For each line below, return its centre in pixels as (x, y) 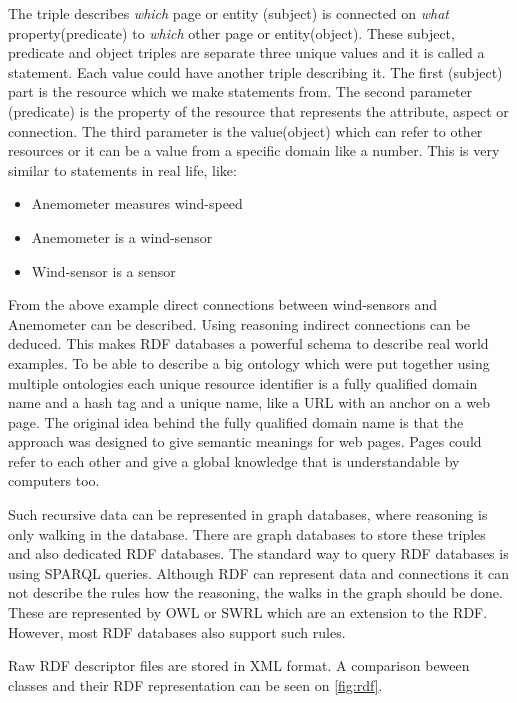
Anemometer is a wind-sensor (122, 236)
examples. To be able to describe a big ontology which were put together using (249, 362)
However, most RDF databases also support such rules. (177, 631)
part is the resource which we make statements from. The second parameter (240, 91)
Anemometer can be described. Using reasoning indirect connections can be (239, 323)
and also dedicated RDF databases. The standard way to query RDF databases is (258, 553)
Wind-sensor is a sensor (103, 270)
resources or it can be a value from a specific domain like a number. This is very (254, 150)
